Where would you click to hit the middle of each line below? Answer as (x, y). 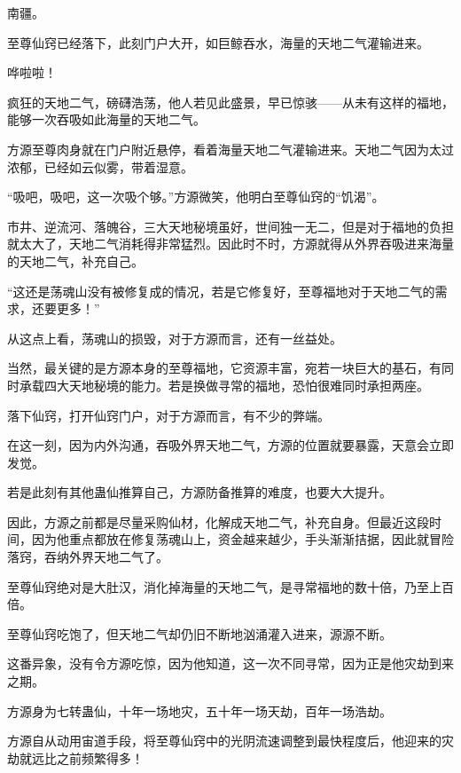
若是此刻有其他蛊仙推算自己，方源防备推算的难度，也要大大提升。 (199, 492)
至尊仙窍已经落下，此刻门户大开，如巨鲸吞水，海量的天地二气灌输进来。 (218, 42)
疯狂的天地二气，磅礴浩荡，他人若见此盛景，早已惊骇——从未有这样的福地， (230, 102)
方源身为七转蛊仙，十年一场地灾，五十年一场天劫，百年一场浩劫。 (199, 710)
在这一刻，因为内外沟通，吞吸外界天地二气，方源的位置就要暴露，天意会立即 (230, 445)
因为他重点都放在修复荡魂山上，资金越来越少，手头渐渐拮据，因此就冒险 (242, 539)
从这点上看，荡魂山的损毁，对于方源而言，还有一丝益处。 (175, 338)
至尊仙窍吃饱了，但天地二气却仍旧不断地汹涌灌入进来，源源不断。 (199, 633)
